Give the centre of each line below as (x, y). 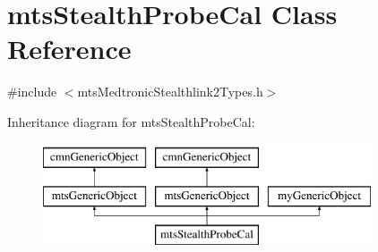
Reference (69, 49)
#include (32, 92)
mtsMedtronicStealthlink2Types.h (170, 92)
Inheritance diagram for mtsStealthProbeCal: (131, 121)
